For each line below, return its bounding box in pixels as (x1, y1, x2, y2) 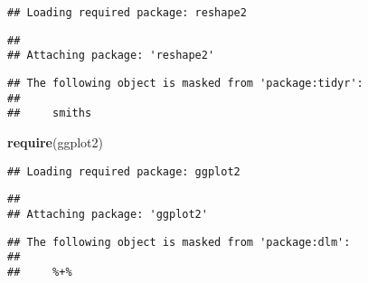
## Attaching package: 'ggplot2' (7, 207, 208, 221)
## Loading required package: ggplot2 (7, 165, 241, 178)
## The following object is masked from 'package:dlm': (7, 235, 351, 249)
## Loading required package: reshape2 (7, 6, 247, 19)
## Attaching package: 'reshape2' (7, 49, 215, 62)
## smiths (7, 107, 92, 120)
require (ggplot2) (7, 132, 103, 151)
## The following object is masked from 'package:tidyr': (7, 76, 363, 90)
